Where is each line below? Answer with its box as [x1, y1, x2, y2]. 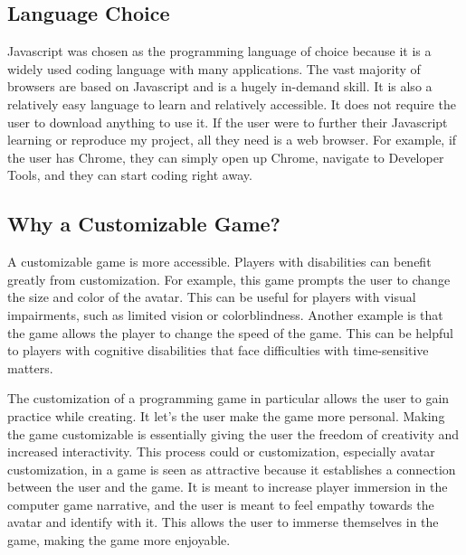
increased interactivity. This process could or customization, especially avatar [7, 442, 435, 461]
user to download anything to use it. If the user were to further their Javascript [7, 112, 448, 131]
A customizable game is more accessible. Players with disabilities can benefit [7, 252, 432, 271]
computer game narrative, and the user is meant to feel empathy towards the [7, 494, 434, 513]
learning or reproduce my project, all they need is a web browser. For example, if [7, 130, 457, 149]
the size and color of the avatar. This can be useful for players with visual [7, 287, 416, 306]
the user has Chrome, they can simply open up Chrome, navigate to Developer [7, 147, 444, 166]
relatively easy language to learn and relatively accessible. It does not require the [7, 94, 456, 113]
